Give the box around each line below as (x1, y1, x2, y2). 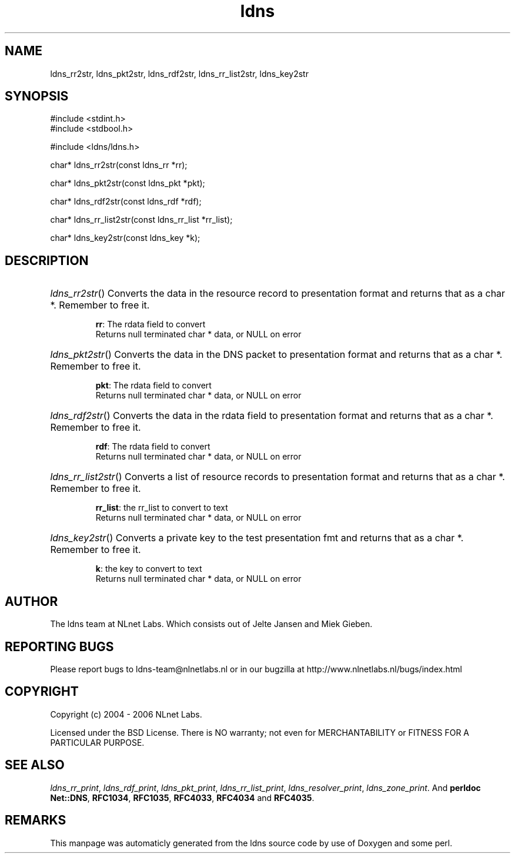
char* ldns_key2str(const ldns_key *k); (50, 233, 200, 243)
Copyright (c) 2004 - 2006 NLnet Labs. (50, 709, 202, 719)
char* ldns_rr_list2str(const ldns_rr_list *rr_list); (50, 214, 233, 225)
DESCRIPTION (5, 253, 89, 268)
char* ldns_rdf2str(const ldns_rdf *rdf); (50, 196, 202, 207)
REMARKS (5, 813, 66, 828)
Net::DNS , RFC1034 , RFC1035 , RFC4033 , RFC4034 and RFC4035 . (50, 792, 315, 803)
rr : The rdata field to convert (95, 319, 206, 330)
